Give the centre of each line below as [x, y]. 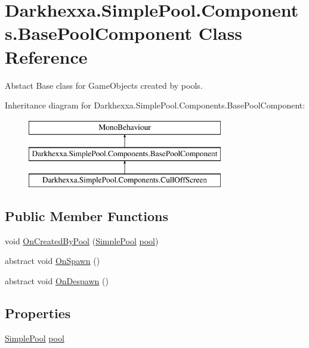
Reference [46, 56]
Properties [38, 313]
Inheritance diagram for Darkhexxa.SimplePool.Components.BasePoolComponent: [155, 105]
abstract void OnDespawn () [57, 281]
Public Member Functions [86, 216]
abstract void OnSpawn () [52, 261]
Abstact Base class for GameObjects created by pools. [104, 85]
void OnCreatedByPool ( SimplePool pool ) [82, 240]
